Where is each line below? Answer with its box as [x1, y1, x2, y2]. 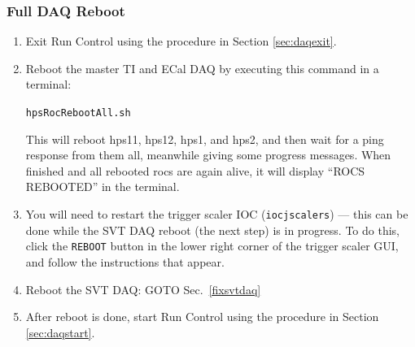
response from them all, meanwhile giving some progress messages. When [25, 146, 391, 163]
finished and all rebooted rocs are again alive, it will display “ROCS [25, 162, 365, 179]
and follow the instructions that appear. [25, 253, 225, 270]
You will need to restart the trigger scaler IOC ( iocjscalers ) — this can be [25, 206, 408, 223]
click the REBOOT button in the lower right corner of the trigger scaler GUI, [25, 237, 399, 254]
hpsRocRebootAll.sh [25, 107, 131, 119]
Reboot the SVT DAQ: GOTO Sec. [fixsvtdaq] [25, 280, 261, 297]
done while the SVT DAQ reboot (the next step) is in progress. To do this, [25, 221, 400, 238]
